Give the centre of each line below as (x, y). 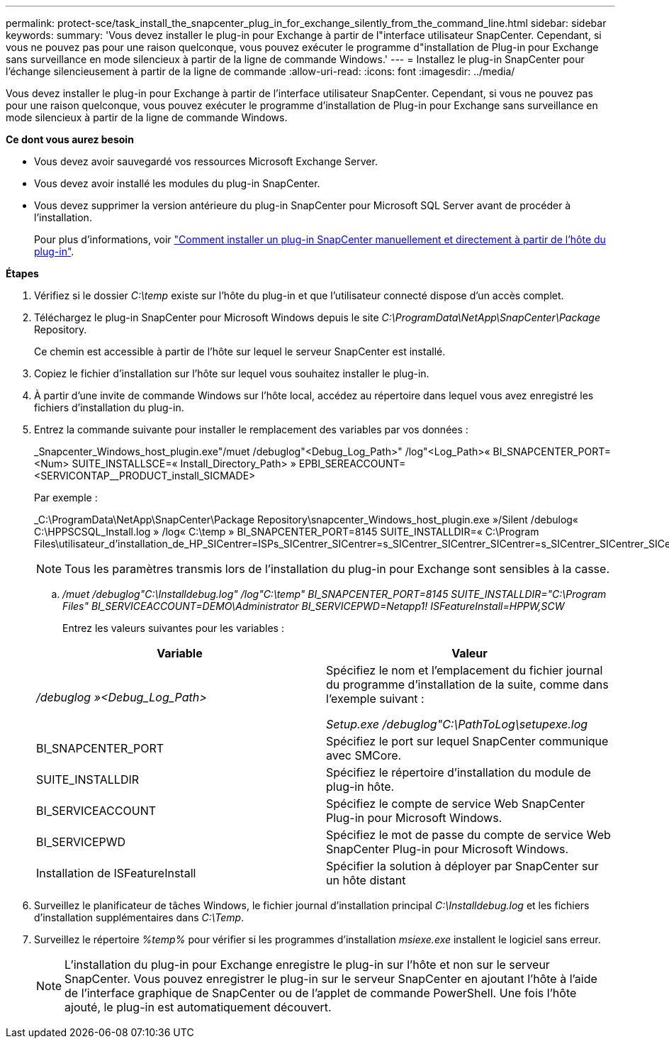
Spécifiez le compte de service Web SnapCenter (456, 804)
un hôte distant (366, 880)
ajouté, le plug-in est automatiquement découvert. (198, 1007)
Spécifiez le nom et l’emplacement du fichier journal (465, 670)
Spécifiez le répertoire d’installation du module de (459, 772)
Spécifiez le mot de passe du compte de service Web (468, 835)
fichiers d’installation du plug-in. (109, 407)
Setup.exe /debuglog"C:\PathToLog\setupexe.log (457, 724)
